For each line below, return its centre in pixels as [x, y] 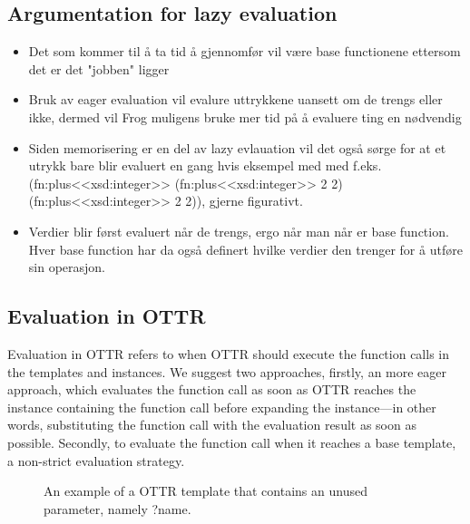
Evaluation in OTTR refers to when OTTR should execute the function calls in [229, 353]
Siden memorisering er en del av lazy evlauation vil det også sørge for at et [237, 147]
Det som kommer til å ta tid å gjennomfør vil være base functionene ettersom [245, 51]
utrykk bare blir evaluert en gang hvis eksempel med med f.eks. [205, 165]
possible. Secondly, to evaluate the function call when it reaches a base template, [232, 442]
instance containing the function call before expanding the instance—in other [222, 407]
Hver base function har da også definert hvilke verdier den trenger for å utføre [245, 249]
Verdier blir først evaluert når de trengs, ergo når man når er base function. [239, 231]
